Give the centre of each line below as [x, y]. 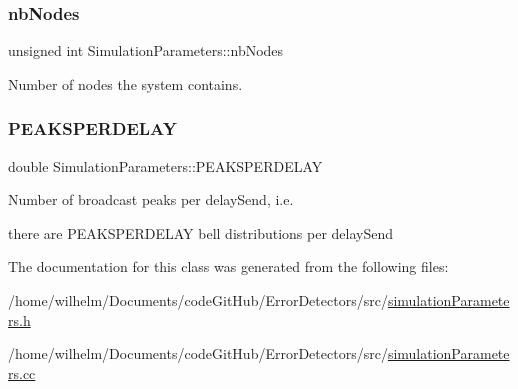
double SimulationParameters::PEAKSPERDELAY [165, 165]
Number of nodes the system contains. [125, 83]
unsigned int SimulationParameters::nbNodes [146, 50]
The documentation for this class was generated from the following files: [228, 266]
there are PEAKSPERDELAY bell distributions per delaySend [200, 232]
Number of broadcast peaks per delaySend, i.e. [151, 199]
